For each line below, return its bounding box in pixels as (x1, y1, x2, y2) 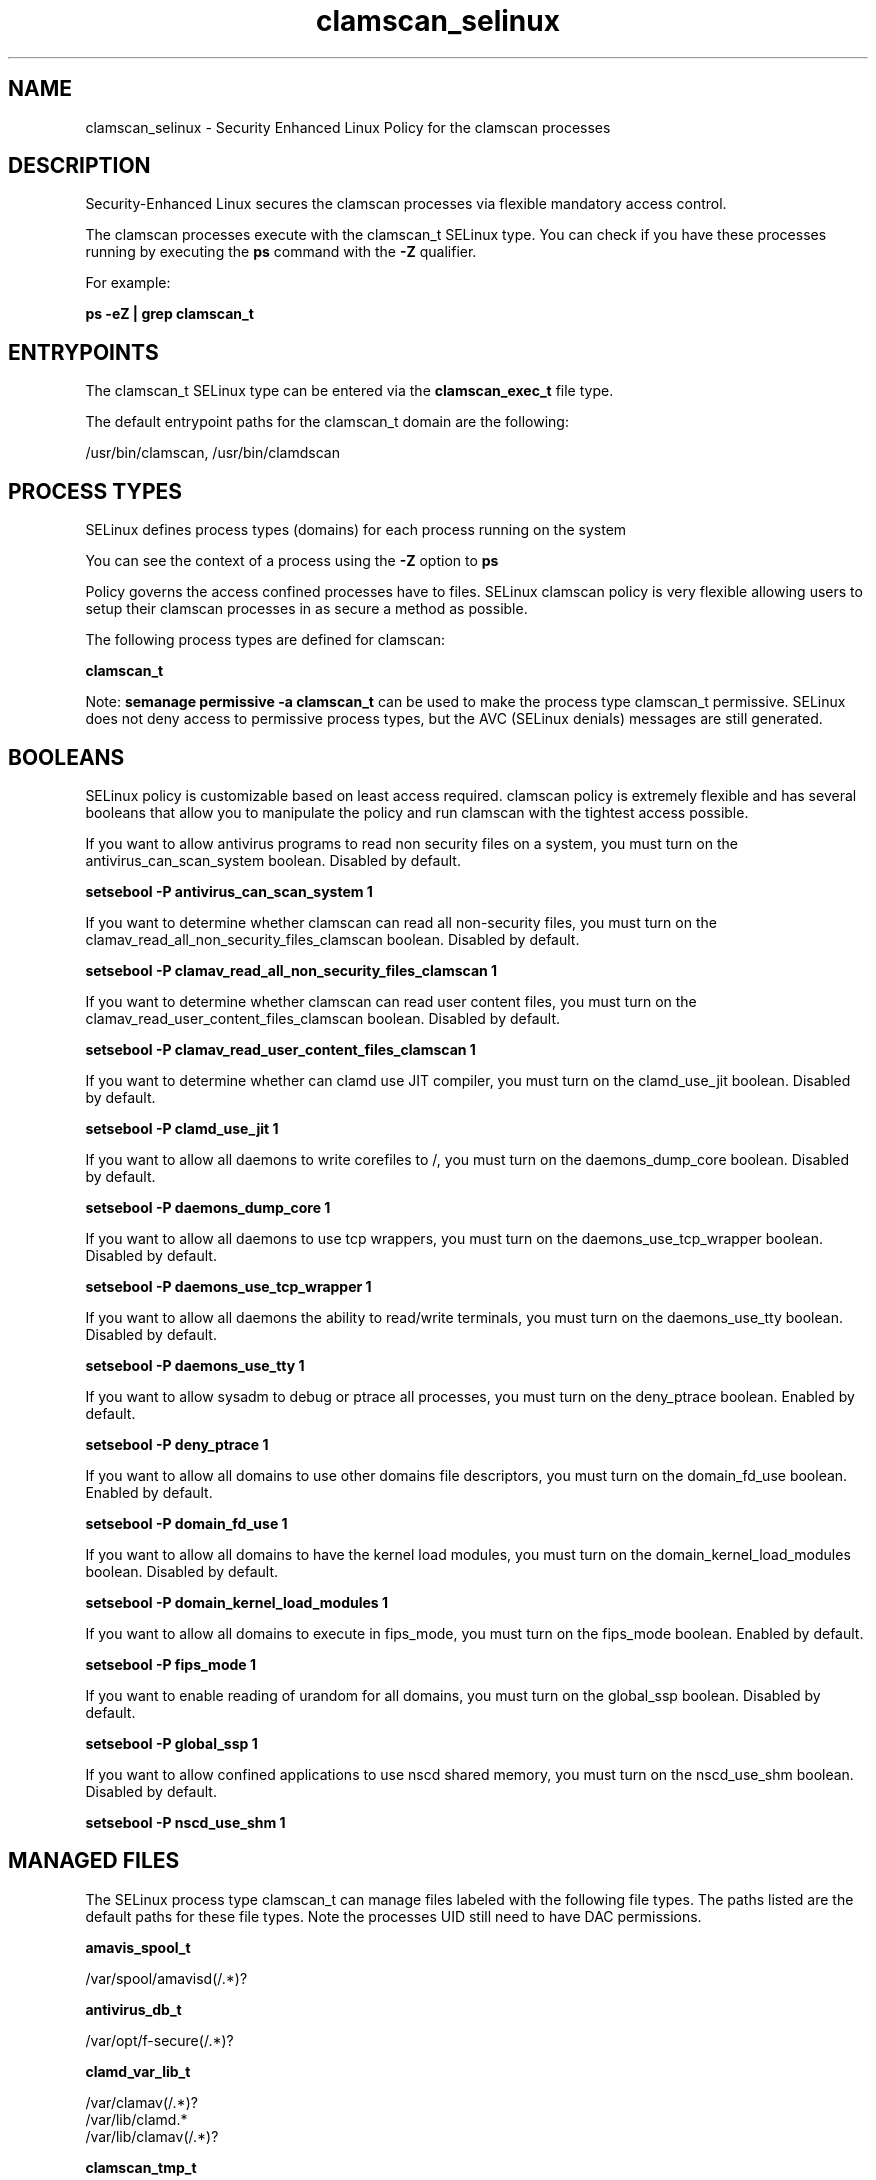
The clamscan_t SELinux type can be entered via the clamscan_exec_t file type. (85, 382, 614, 400)
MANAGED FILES (8, 1848, 180, 1874)
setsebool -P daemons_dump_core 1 (85, 1198, 331, 1216)
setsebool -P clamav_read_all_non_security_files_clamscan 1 (85, 961, 498, 979)
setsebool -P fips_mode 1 (85, 1655, 256, 1673)
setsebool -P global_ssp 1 (85, 1734, 258, 1752)
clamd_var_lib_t (85, 2062, 191, 2080)
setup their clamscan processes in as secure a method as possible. (85, 600, 528, 618)
